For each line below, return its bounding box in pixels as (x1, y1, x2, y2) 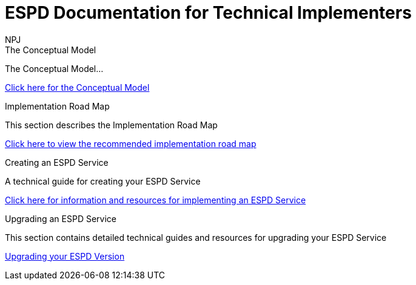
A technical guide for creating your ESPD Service (5, 175, 201, 186)
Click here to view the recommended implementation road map (5, 138, 257, 149)
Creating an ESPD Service (5, 157, 109, 168)
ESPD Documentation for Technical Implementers (5, 2, 412, 23)
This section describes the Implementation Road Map (5, 119, 218, 130)
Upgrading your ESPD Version (5, 251, 125, 261)
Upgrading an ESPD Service (5, 213, 116, 224)
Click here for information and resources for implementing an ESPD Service (5, 194, 306, 205)
